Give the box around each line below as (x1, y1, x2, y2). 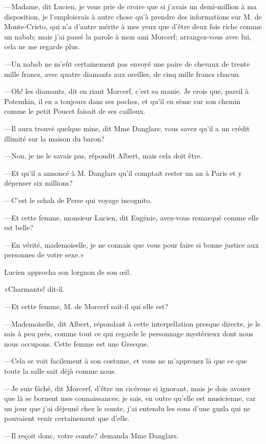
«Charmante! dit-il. (4, 284, 65, 294)
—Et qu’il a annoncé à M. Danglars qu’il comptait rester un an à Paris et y (4, 167, 242, 178)
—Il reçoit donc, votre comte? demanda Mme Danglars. (4, 430, 179, 440)
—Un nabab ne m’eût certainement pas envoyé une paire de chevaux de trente (4, 58, 250, 69)
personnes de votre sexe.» (4, 249, 84, 260)
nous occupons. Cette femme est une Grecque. (4, 338, 149, 349)
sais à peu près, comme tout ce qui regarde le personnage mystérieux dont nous (4, 328, 254, 339)
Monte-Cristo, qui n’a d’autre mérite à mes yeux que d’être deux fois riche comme (4, 21, 262, 32)
